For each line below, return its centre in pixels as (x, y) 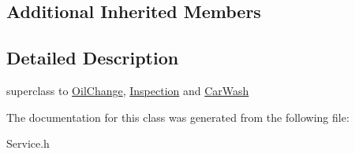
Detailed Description (93, 58)
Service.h (28, 143)
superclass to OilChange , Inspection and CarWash (128, 90)
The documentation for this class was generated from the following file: (178, 117)
